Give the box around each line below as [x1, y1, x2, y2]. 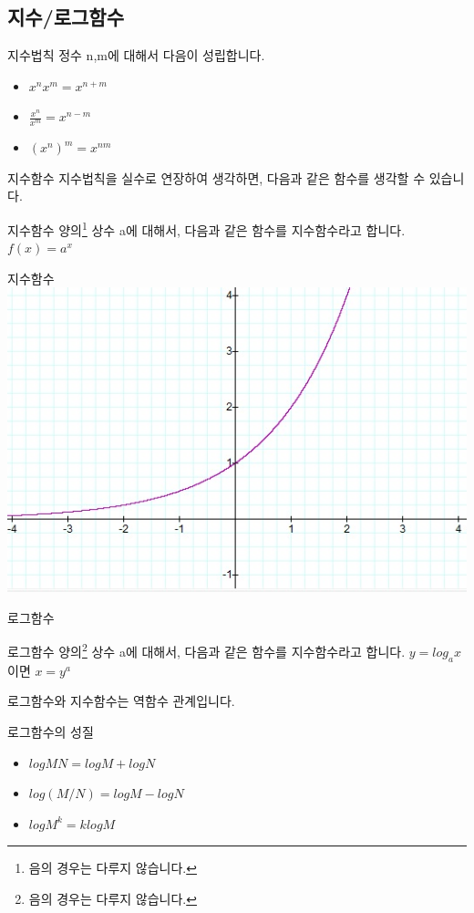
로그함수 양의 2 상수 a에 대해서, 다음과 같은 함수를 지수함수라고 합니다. [7, 639, 406, 661]
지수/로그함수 [7, 3, 124, 31]
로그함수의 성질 [7, 722, 94, 742]
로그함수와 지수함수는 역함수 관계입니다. [7, 691, 235, 711]
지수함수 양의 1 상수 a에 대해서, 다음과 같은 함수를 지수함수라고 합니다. [7, 218, 406, 239]
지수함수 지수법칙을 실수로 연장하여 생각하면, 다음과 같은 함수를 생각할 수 [7, 168, 426, 187]
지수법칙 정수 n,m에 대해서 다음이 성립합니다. [7, 46, 265, 65]
